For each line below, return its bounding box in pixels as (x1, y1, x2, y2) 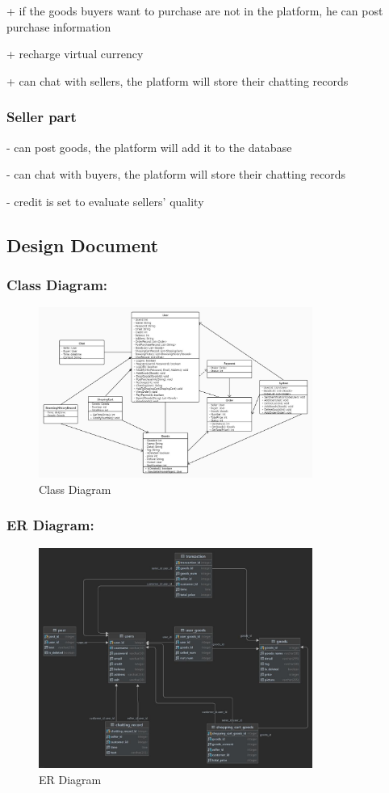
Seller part (6, 107, 77, 127)
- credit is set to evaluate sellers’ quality (6, 192, 204, 209)
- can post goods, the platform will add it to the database (6, 138, 292, 155)
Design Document (6, 232, 159, 257)
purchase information (6, 18, 111, 35)
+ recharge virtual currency (6, 45, 144, 62)
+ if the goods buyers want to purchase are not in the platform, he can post (6, 2, 383, 19)
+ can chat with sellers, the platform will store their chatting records (6, 72, 349, 89)
